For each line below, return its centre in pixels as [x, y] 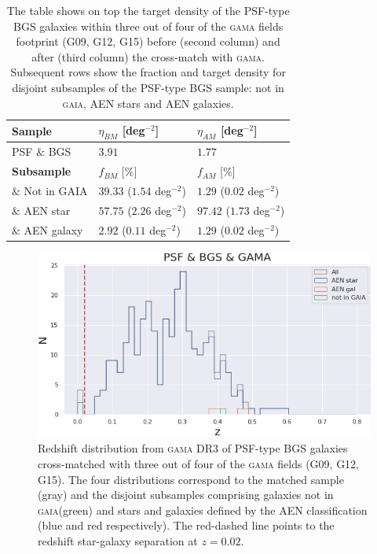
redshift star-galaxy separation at [118, 540]
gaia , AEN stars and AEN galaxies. [148, 103]
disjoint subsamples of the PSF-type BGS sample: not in [148, 87]
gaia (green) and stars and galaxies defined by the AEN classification [203, 510]
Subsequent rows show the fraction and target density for [148, 72]
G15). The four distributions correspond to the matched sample [191, 479]
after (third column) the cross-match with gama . [148, 56]
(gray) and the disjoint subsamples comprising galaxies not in [186, 495]
